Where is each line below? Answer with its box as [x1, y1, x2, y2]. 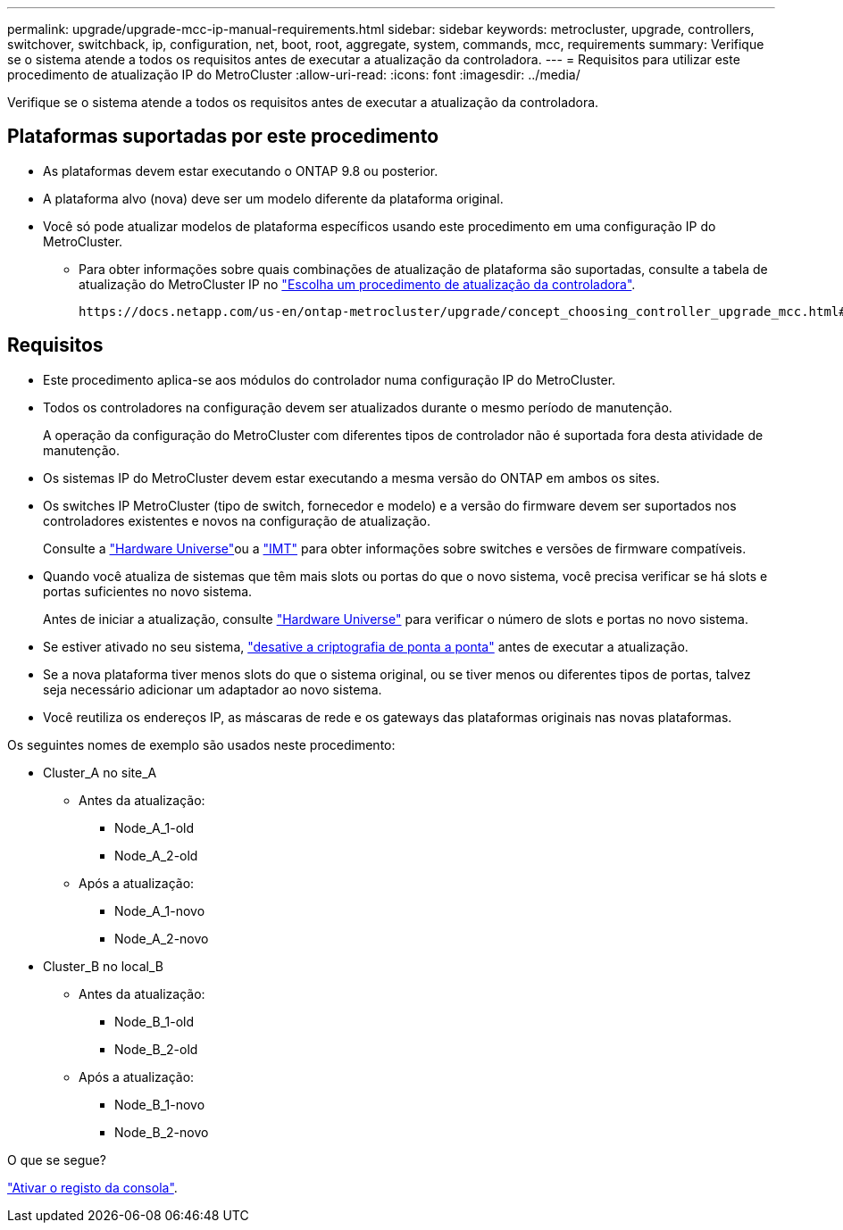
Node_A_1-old [114, 819, 195, 835]
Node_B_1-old [114, 1013, 195, 1029]
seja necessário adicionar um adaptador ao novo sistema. [43, 681, 382, 697]
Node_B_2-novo [114, 1124, 209, 1140]
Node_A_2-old [114, 847, 198, 863]
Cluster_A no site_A [43, 764, 157, 780]
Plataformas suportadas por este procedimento [7, 125, 439, 148]
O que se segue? [7, 1151, 106, 1168]
